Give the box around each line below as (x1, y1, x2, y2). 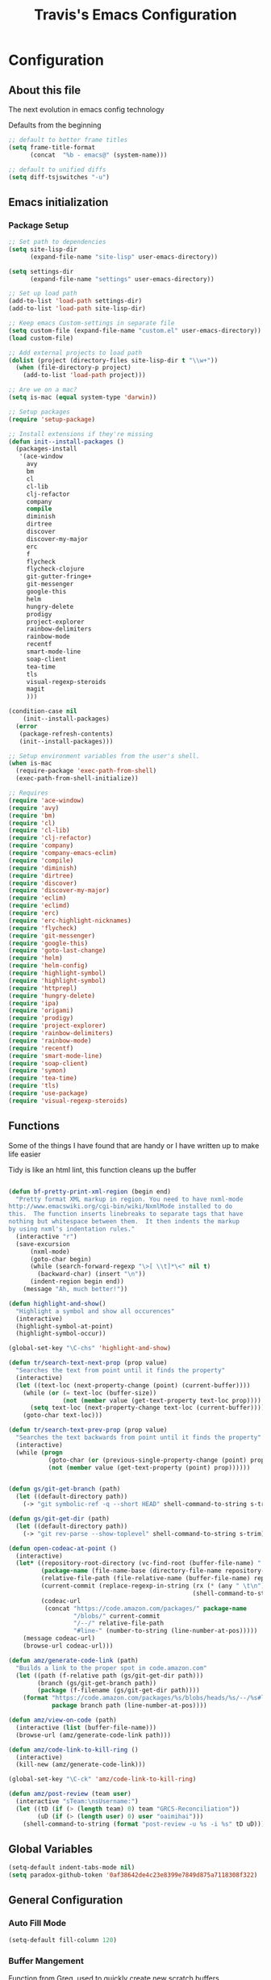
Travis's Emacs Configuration (33, 6, 238, 24)
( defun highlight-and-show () (8, 1299, 106, 1307)
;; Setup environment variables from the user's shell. (8, 752, 200, 760)
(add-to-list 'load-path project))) (23, 371, 147, 380)
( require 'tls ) (8, 1082, 60, 1090)
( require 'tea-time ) (8, 1074, 78, 1083)
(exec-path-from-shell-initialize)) (15, 774, 139, 782)
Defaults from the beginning (8, 120, 102, 130)
